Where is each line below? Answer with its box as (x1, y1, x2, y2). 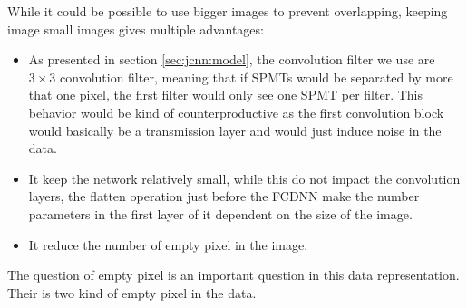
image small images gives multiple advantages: (7, 19, 264, 38)
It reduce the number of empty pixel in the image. (28, 235, 308, 254)
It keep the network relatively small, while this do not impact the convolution (28, 168, 461, 188)
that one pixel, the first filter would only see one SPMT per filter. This (28, 85, 423, 104)
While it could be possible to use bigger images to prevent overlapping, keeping (7, 2, 448, 20)
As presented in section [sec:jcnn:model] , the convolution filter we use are (28, 50, 435, 69)
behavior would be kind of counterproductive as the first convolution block (28, 102, 444, 121)
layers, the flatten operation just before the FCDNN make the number (28, 187, 420, 206)
